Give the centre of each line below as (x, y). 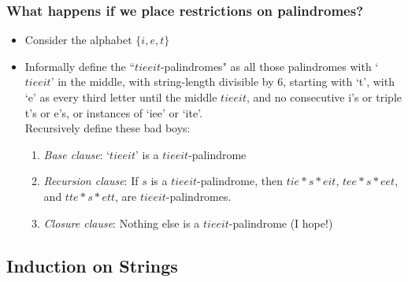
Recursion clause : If (91, 181)
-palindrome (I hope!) (281, 223)
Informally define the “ (80, 66)
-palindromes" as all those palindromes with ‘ (269, 66)
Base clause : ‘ (77, 154)
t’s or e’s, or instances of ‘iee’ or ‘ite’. (113, 112)
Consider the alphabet (78, 40)
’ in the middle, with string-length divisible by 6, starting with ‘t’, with (223, 82)
